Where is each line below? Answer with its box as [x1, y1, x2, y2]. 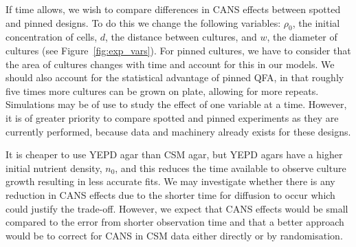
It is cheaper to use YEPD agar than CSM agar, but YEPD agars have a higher [5, 147, 343, 162]
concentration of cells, [5, 30, 98, 44]
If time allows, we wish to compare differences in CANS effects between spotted [5, 2, 341, 16]
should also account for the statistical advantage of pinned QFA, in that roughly [5, 70, 344, 85]
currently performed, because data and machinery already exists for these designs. [5, 124, 351, 138]
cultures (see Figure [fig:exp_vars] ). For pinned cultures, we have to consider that [5, 43, 351, 57]
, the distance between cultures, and [105, 30, 257, 44]
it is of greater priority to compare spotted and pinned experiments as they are [5, 110, 339, 125]
